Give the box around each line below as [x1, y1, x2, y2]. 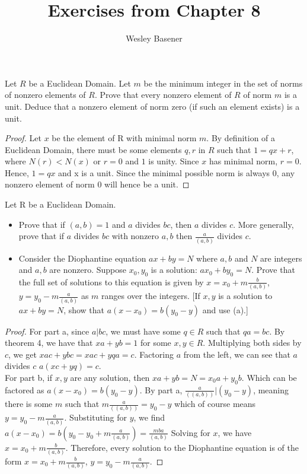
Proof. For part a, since [5, 325, 89, 337]
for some [140, 336, 171, 349]
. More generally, [233, 218, 294, 230]
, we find [133, 411, 165, 424]
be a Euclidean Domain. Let [28, 77, 131, 89]
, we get [8, 348, 37, 360]
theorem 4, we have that [5, 336, 93, 349]
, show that [63, 303, 105, 316]
